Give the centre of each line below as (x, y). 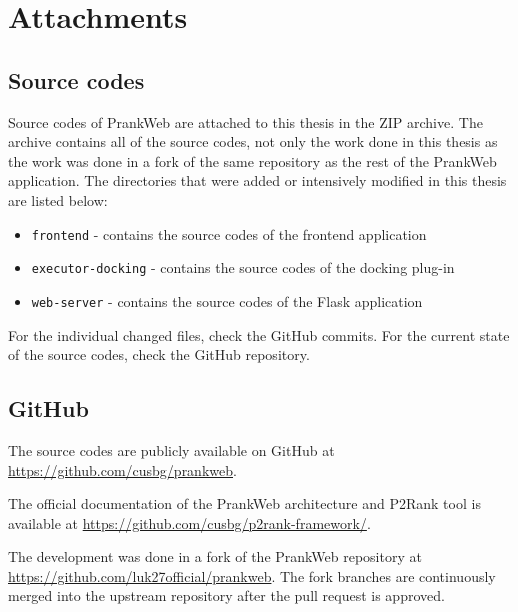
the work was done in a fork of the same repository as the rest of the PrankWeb (252, 160)
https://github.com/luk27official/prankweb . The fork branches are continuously (252, 575)
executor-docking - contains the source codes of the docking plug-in (243, 267)
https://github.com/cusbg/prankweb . (122, 469)
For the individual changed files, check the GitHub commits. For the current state (259, 334)
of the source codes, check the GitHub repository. (159, 354)
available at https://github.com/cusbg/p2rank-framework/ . (189, 522)
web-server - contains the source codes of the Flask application (227, 300)
